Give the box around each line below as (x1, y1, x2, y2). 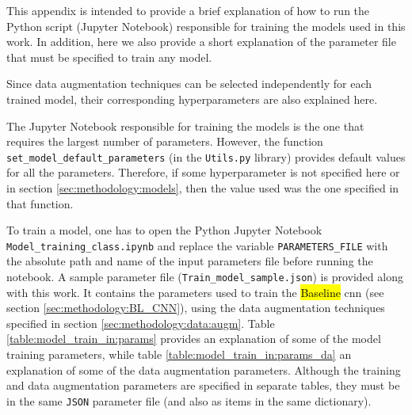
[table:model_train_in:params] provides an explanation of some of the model (6, 330, 381, 347)
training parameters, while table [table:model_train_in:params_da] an (6, 346, 352, 363)
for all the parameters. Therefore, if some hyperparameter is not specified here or (6, 164, 400, 181)
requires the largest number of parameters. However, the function (6, 133, 323, 150)
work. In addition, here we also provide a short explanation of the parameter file (6, 33, 396, 50)
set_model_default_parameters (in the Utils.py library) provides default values (6, 148, 406, 165)
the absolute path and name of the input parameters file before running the (6, 253, 373, 269)
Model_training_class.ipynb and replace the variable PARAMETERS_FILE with (6, 237, 388, 253)
